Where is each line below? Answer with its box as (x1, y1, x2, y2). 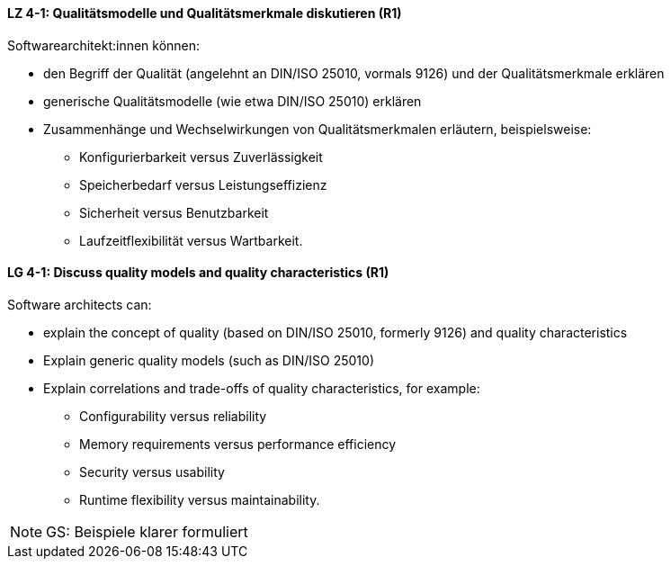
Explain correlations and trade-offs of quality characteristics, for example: (43, 380, 480, 396)
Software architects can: (7, 296, 152, 312)
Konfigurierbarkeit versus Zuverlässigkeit (79, 148, 323, 165)
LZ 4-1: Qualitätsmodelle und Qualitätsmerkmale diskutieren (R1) (7, 5, 402, 21)
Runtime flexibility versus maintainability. (79, 491, 320, 508)
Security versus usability (79, 463, 225, 480)
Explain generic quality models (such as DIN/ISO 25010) (43, 352, 374, 368)
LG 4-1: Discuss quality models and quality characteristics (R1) (7, 265, 389, 281)
